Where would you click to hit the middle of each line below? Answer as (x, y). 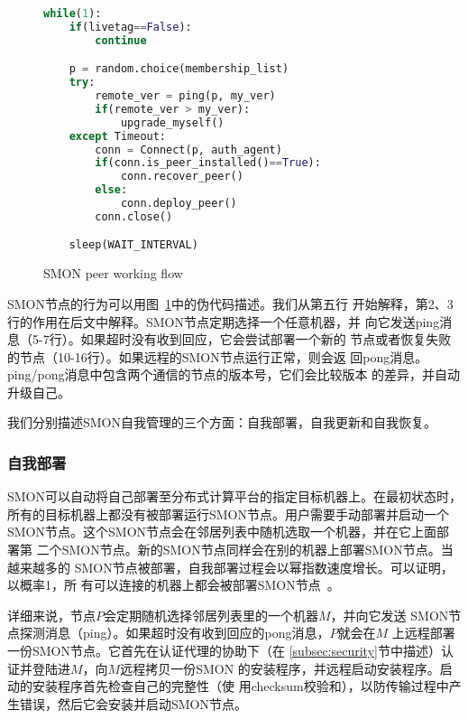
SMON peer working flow (113, 273)
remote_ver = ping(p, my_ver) (185, 96)
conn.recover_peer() (182, 177)
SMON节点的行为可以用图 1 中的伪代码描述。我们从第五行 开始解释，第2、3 (230, 303)
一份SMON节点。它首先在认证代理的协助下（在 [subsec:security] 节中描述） (224, 651)
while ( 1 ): (73, 14)
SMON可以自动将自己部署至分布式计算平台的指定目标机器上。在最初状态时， (235, 496)
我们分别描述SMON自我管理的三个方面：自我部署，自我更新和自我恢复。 (222, 422)
